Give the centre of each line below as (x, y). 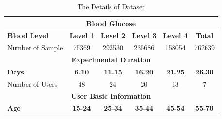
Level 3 (144, 36)
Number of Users (32, 83)
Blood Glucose (111, 23)
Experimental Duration (111, 60)
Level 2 (113, 36)
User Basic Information (111, 96)
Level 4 (175, 36)
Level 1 (82, 36)
